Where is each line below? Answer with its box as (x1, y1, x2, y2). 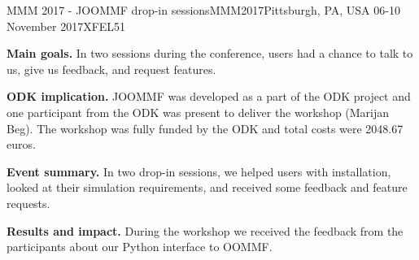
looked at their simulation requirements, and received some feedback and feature (7, 179, 408, 196)
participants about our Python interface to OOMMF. (7, 238, 273, 255)
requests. (7, 194, 50, 211)
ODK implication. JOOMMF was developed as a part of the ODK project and (7, 88, 411, 105)
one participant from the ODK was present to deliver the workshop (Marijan (7, 103, 390, 120)
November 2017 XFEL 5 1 (7, 17, 126, 34)
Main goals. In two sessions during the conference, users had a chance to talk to (7, 45, 413, 62)
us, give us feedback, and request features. (7, 60, 216, 77)
